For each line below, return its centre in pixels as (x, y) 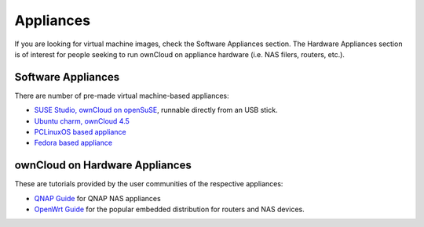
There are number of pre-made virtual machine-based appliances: (122, 95)
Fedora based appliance (73, 143)
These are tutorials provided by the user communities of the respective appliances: (149, 184)
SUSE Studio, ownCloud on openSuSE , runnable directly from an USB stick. (156, 110)
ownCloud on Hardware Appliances (103, 166)
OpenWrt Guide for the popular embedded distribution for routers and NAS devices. (170, 209)
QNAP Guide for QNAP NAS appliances (97, 198)
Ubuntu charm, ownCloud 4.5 (82, 121)
